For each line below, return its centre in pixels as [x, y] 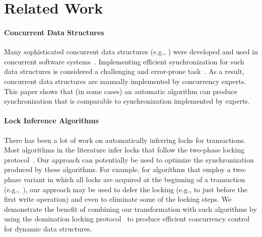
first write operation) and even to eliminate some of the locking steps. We [118, 199]
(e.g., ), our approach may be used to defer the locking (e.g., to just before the [126, 189]
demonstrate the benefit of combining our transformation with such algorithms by [130, 209]
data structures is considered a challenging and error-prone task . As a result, [124, 71]
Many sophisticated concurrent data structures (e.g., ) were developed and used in [131, 52]
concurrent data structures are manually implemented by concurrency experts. [125, 81]
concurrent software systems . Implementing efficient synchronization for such [124, 61]
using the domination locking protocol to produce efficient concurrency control [127, 219]
